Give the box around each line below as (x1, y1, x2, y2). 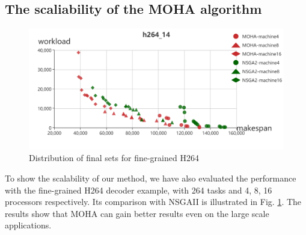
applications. (5, 219, 52, 231)
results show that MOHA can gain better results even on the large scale (5, 207, 269, 219)
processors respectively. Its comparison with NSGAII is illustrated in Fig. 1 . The (5, 195, 302, 208)
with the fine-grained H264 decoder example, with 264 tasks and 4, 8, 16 (5, 183, 272, 196)
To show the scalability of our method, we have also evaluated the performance (5, 172, 296, 185)
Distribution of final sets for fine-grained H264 (29, 151, 199, 164)
